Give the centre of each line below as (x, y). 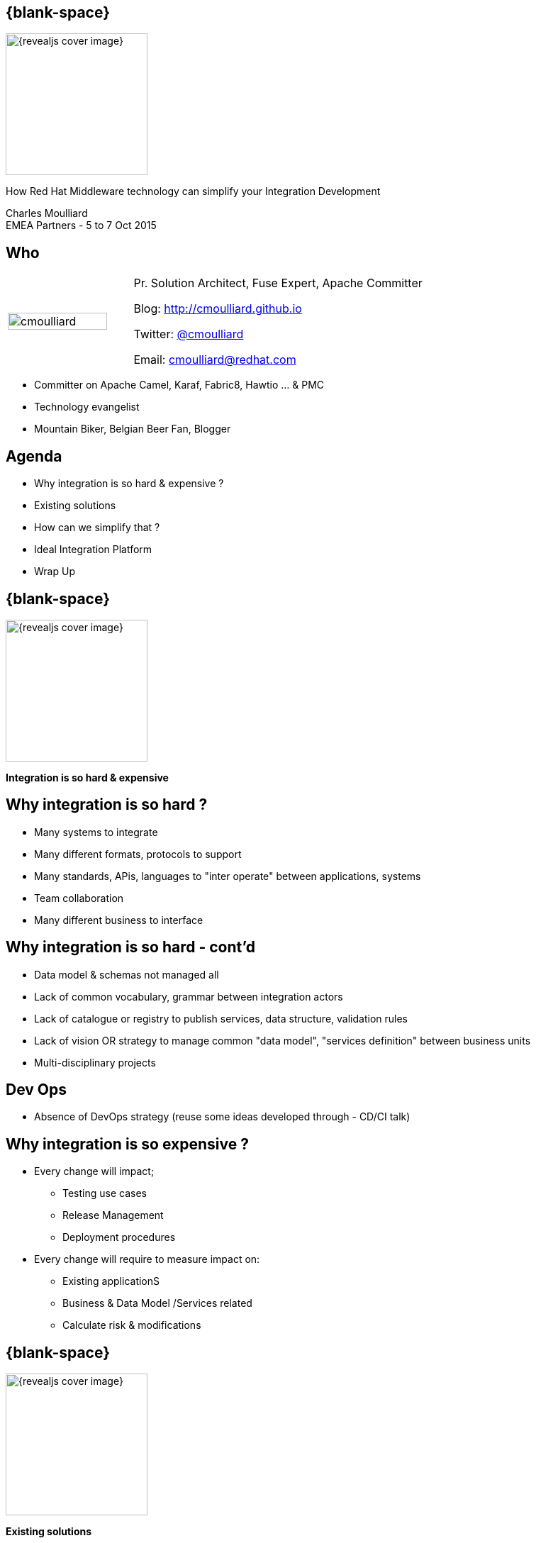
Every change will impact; (94, 1171)
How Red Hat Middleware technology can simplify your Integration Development (193, 191)
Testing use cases (105, 1193)
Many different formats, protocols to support (138, 854)
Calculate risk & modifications (132, 1325)
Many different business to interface (119, 920)
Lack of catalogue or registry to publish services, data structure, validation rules (221, 1018)
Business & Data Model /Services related (157, 1303)
